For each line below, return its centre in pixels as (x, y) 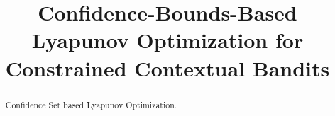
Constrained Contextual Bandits (167, 68)
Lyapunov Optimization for (167, 40)
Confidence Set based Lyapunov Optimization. (91, 104)
